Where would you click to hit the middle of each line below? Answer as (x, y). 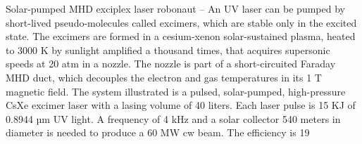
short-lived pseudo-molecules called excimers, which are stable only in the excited (181, 22)
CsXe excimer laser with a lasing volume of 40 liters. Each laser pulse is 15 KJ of (181, 105)
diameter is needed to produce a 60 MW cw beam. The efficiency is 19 (158, 132)
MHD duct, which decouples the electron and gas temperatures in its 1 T (164, 77)
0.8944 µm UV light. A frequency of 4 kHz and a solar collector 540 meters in (173, 118)
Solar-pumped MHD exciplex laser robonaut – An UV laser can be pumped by (175, 8)
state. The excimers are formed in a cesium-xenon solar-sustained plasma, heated (181, 36)
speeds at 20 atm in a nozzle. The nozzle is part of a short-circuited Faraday (171, 64)
